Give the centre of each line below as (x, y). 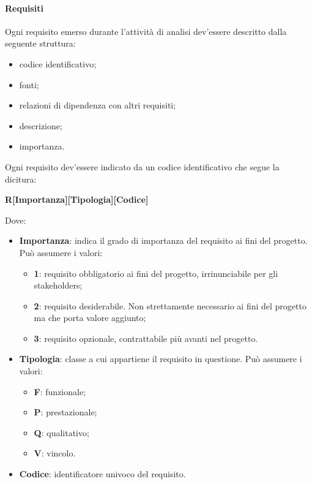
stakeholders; (58, 285)
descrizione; (41, 125)
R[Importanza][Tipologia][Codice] (77, 199)
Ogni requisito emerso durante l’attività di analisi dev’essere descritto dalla (146, 31)
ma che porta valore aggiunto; (90, 318)
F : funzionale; (60, 391)
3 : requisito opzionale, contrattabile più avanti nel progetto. (146, 338)
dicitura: (21, 179)
